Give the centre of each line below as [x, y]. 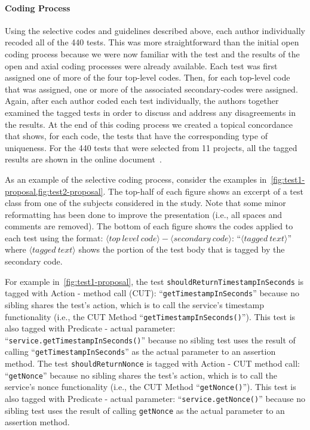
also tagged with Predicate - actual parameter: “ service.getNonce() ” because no [155, 399]
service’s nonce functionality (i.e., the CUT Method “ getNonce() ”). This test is [151, 387]
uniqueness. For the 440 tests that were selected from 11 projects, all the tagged [151, 147]
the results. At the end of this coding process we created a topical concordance [149, 124]
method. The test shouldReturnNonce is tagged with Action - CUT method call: [152, 363]
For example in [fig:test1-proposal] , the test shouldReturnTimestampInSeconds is [154, 281]
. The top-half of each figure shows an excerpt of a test [203, 191]
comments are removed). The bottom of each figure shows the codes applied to [149, 226]
